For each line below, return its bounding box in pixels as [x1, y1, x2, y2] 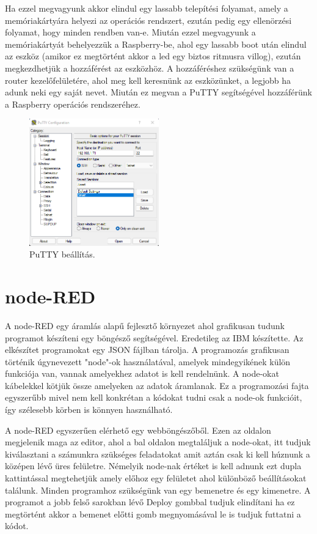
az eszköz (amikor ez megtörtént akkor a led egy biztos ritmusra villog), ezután [5, 50, 301, 62]
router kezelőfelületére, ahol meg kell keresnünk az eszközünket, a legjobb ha [5, 73, 291, 86]
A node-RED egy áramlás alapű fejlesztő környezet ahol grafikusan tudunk [5, 319, 285, 332]
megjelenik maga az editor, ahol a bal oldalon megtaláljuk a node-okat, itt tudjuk [5, 436, 311, 448]
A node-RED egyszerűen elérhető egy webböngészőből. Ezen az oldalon [5, 423, 271, 436]
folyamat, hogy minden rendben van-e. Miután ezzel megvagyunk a [5, 26, 256, 39]
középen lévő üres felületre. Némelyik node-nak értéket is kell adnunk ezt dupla [5, 459, 302, 472]
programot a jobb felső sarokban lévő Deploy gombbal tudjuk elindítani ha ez [5, 495, 295, 508]
